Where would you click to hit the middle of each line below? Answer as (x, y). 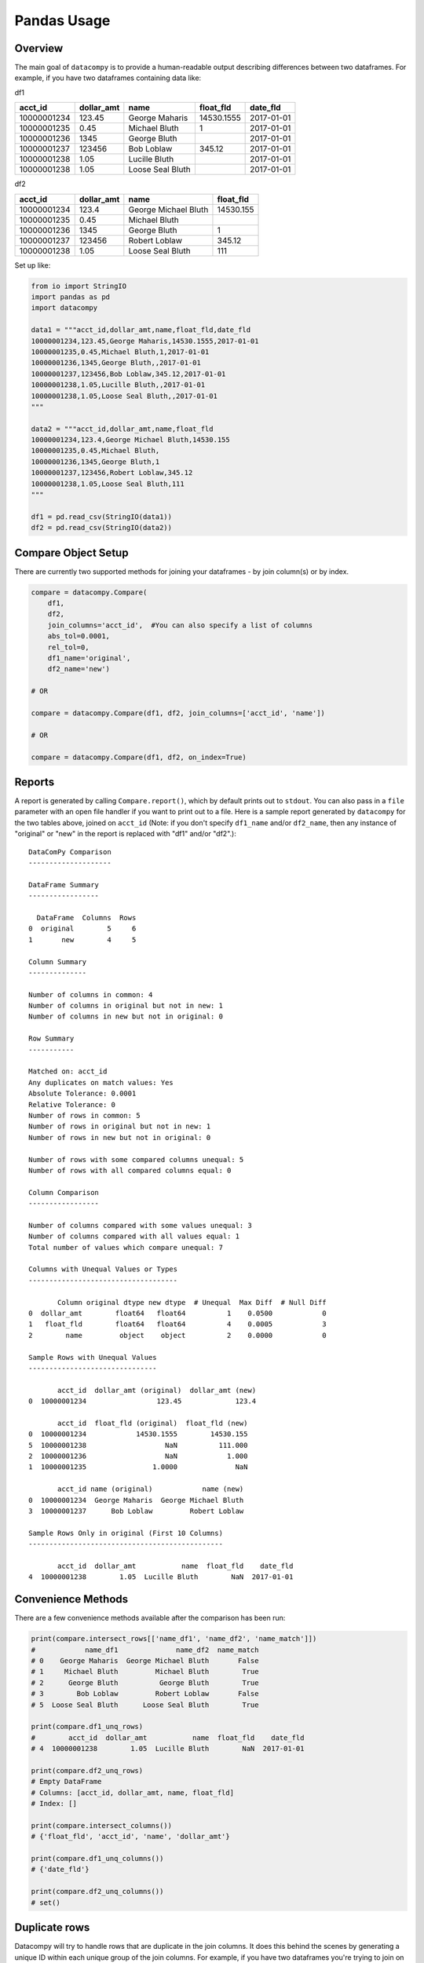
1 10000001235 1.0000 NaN (138, 1467)
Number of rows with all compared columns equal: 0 (130, 1170)
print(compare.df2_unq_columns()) (97, 1892)
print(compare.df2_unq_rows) (87, 1770)
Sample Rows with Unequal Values (93, 1357)
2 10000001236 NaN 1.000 (138, 1456)
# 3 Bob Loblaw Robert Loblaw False (145, 1694)
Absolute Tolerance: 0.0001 (82, 1094)
